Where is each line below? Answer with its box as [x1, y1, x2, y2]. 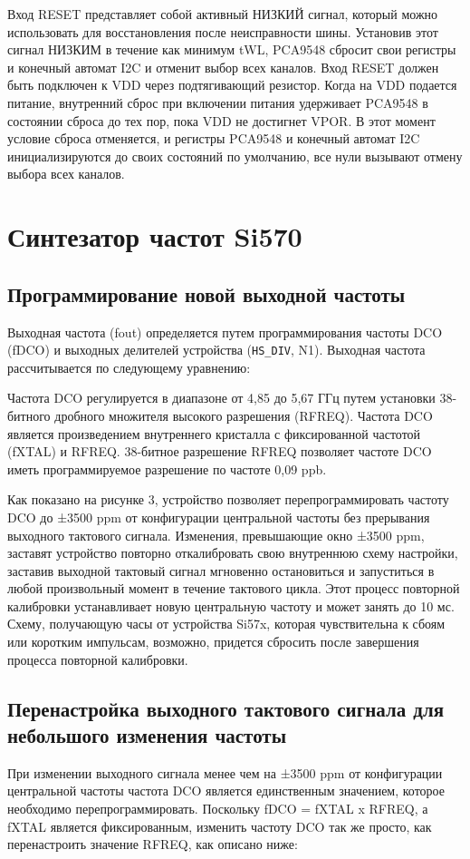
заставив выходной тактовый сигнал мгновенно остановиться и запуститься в [7, 561, 435, 580]
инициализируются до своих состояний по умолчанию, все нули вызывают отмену [7, 146, 463, 165]
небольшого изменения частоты [7, 721, 287, 749]
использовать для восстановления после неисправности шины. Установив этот [7, 22, 438, 41]
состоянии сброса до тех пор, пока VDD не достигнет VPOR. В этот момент [7, 111, 436, 130]
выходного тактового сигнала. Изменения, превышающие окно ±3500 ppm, [7, 525, 425, 544]
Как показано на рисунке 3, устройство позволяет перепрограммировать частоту [7, 490, 449, 509]
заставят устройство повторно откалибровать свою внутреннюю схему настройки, [7, 543, 458, 562]
